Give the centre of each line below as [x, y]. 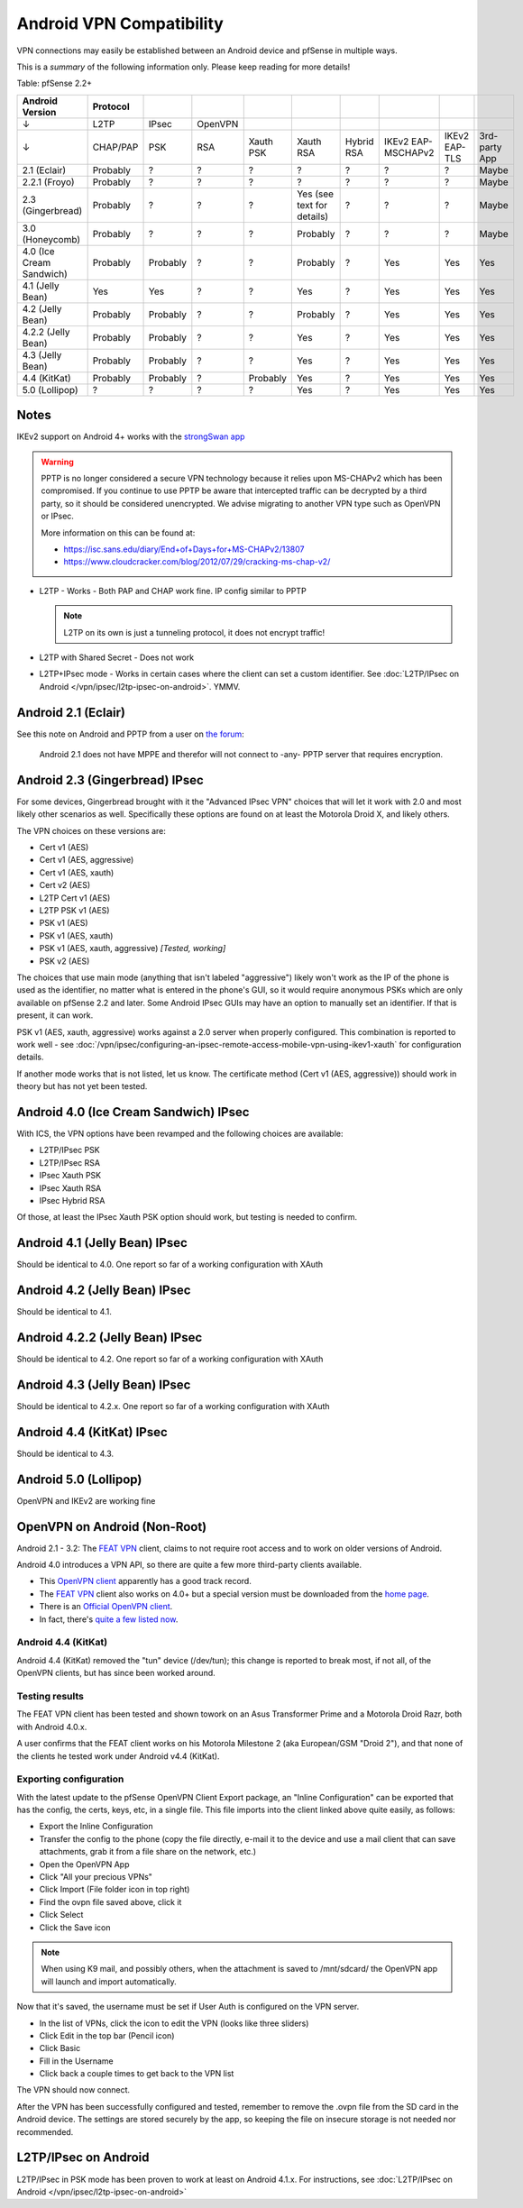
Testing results [50, 1696]
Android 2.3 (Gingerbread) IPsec [110, 780]
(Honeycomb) [51, 239]
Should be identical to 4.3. [65, 1453]
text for [312, 205]
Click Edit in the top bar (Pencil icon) [107, 2035]
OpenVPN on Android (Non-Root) [112, 1527]
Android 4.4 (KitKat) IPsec [92, 1432]
